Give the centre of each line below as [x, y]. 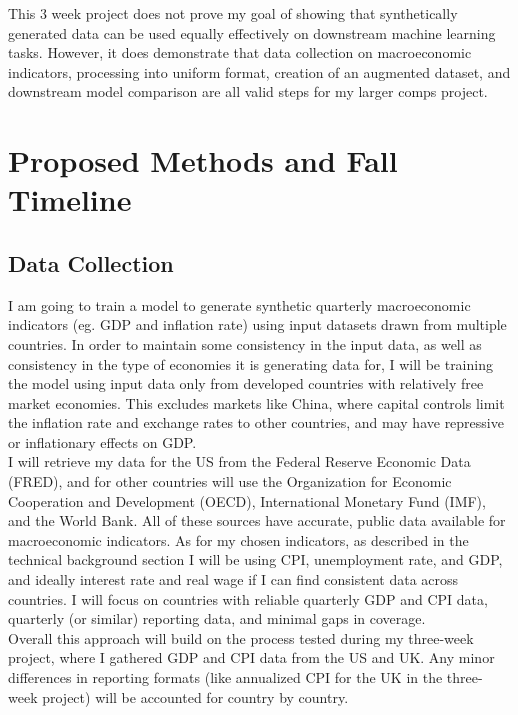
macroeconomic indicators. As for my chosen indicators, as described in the [238, 539]
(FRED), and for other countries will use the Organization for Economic [230, 481]
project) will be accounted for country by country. [195, 696]
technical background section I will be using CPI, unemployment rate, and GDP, [255, 559]
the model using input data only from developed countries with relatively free [246, 383]
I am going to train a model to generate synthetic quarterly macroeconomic [239, 304]
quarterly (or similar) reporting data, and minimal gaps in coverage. [217, 618]
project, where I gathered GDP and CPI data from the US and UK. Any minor [251, 657]
